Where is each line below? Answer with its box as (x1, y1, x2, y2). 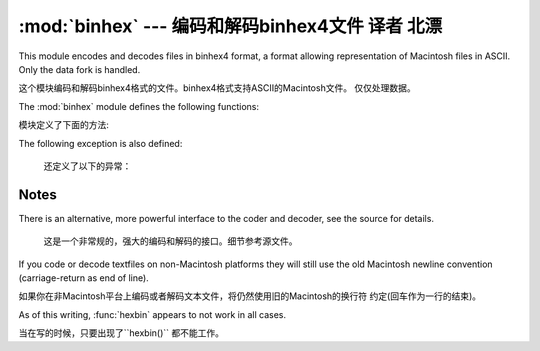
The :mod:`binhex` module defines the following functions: (18, 100, 260, 112)
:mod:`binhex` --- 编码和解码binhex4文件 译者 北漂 (18, 15, 443, 37)
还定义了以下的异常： (43, 160, 132, 172)
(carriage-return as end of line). (18, 271, 149, 284)
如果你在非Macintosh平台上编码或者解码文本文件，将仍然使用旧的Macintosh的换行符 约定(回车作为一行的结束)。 (18, 290, 482, 302)
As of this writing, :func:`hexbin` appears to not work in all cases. (18, 308, 287, 320)
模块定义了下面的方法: (18, 119, 110, 131)
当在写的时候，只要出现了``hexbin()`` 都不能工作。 (18, 327, 225, 339)
